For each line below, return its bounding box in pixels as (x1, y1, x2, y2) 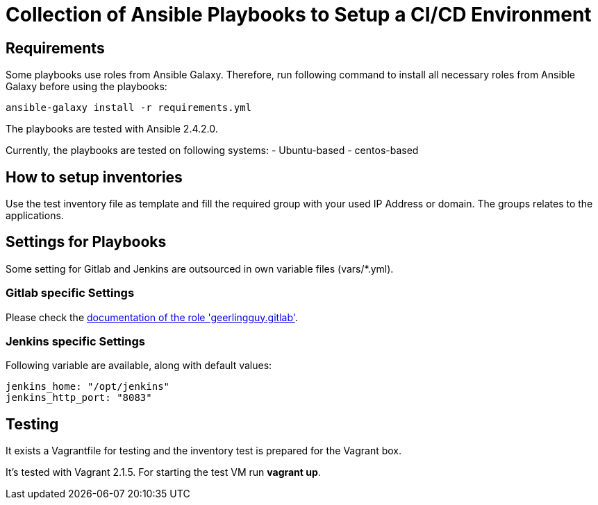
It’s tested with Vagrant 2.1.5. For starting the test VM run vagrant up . (6, 466, 321, 479)
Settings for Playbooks (6, 233, 167, 251)
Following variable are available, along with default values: (6, 359, 272, 372)
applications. (6, 209, 64, 222)
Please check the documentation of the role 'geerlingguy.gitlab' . (6, 311, 298, 323)
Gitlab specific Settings (6, 286, 135, 300)
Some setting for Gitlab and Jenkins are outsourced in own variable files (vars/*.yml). (6, 262, 394, 275)
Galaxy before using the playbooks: (6, 80, 167, 93)
